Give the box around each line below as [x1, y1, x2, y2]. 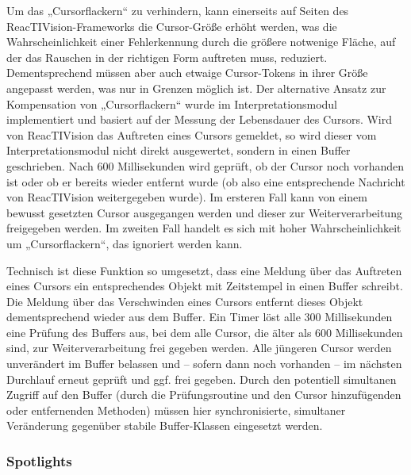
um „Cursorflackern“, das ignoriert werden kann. [6, 235, 243, 251]
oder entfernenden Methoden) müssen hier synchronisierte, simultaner [6, 401, 346, 418]
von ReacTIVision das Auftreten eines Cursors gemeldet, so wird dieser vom [6, 126, 377, 143]
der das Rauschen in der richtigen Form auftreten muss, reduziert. [6, 48, 328, 65]
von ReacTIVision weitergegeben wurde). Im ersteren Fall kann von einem [6, 189, 367, 205]
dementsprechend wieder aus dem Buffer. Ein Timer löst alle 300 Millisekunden [6, 308, 393, 325]
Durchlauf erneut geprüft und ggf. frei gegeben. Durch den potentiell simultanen [6, 370, 397, 387]
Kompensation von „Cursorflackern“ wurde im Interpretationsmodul [6, 95, 337, 112]
